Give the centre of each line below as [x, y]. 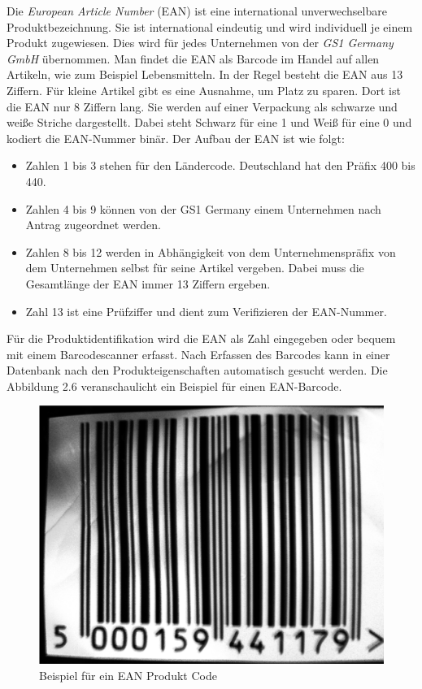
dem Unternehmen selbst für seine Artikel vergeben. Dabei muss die [195, 268]
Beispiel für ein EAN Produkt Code [128, 676]
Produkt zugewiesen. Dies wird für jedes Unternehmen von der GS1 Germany [200, 43]
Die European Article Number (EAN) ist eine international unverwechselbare [197, 11]
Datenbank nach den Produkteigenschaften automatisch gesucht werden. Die [197, 370]
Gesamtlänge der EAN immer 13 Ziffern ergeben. [148, 283]
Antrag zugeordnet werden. [93, 225]
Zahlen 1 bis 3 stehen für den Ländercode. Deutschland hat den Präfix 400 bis [220, 165]
